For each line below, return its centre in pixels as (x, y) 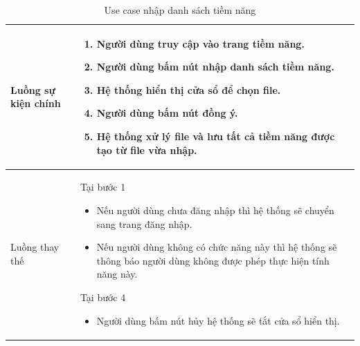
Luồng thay (35, 247)
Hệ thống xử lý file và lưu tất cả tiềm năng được (216, 136)
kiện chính (36, 103)
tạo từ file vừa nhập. (147, 150)
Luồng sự (33, 89)
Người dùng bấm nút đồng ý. (167, 113)
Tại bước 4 (103, 297)
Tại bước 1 (103, 187)
